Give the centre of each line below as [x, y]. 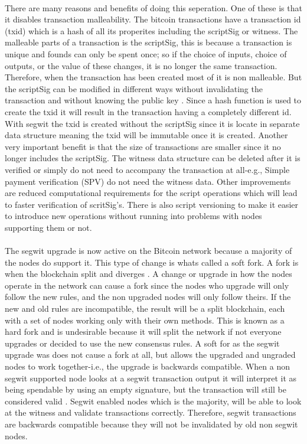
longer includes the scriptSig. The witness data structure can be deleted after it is [153, 158]
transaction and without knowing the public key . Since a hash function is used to [153, 100]
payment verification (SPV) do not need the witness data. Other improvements [148, 181]
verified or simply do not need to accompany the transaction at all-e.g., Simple [147, 169]
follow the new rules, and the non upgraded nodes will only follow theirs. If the [148, 297]
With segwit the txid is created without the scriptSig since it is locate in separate [152, 123]
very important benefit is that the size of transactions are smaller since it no [143, 146]
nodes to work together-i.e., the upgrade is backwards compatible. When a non [147, 366]
